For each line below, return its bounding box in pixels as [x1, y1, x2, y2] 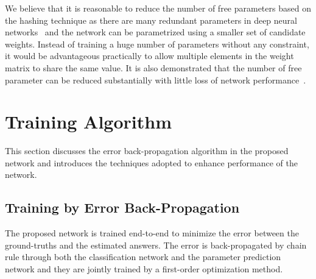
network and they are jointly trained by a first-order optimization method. [5, 263, 283, 275]
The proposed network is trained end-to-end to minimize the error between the [5, 227, 299, 239]
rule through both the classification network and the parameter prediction [5, 250, 281, 263]
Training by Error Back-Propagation [5, 198, 240, 217]
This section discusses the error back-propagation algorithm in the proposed [5, 144, 289, 157]
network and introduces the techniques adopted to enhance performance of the [5, 156, 298, 169]
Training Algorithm [5, 109, 172, 134]
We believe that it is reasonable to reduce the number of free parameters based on [5, 2, 311, 14]
